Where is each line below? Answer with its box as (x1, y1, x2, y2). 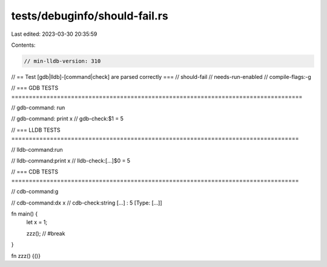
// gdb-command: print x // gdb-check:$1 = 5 (11, 115, 124, 123)
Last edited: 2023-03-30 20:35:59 (11, 30, 97, 38)
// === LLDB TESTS (11, 126, 61, 133)
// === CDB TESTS (11, 168, 59, 175)
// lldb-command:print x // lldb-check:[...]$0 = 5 (11, 157, 130, 164)
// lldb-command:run (11, 146, 63, 153)
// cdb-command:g (11, 188, 59, 195)
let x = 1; (26, 218, 48, 226)
